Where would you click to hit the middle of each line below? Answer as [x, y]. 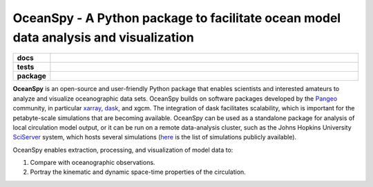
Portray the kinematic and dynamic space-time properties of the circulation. [138, 172]
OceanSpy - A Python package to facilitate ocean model [177, 18]
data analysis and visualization [104, 37]
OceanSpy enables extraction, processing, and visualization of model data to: [123, 150]
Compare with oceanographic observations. [93, 163]
